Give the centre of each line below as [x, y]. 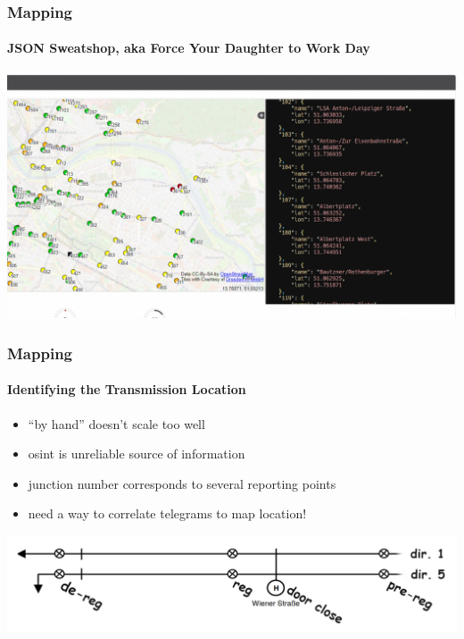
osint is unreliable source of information [137, 454]
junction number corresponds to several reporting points [182, 483]
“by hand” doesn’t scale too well [116, 423]
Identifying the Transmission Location [127, 389]
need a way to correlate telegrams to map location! [167, 513]
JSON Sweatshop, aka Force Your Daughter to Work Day [189, 48]
